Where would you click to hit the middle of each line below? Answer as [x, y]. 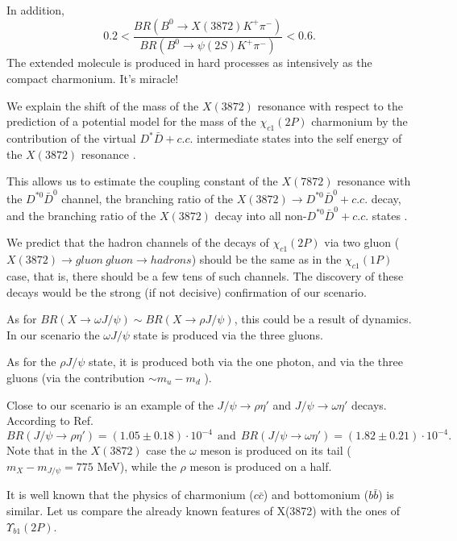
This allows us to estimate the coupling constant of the [142, 181]
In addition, [35, 10]
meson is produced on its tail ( [276, 450]
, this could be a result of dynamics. [323, 319]
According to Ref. [50, 420]
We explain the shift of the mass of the [103, 105]
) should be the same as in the [266, 259]
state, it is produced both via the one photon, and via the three [246, 362]
